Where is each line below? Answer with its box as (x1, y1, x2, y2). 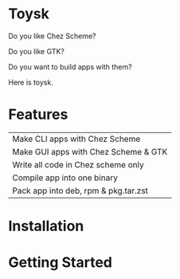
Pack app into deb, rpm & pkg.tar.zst (12, 185, 149, 196)
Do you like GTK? (8, 46, 65, 56)
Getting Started (8, 253, 113, 272)
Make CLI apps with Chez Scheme (12, 133, 141, 144)
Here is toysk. (8, 77, 53, 87)
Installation (8, 217, 84, 235)
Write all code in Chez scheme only (12, 159, 145, 170)
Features (8, 105, 68, 124)
